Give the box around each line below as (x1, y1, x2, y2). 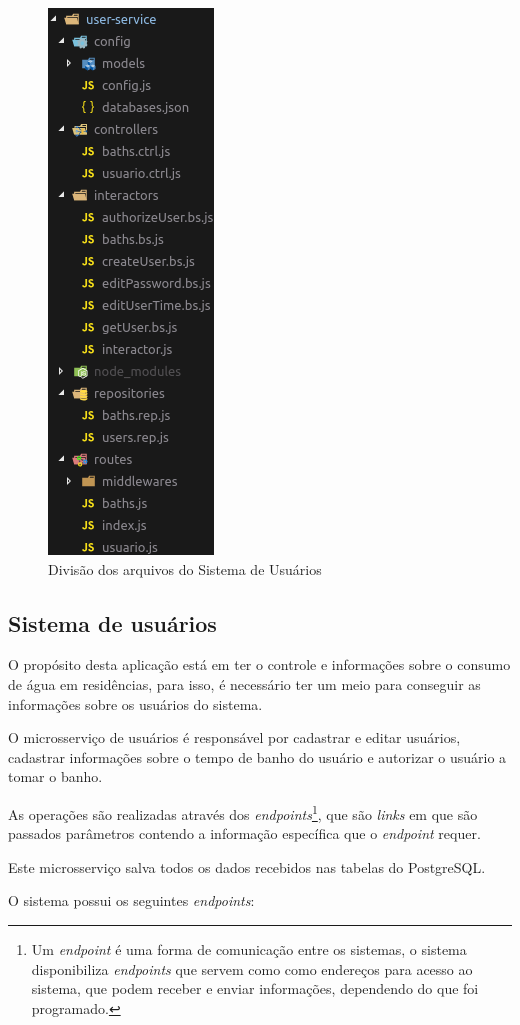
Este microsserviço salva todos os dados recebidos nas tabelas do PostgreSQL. (8, 856, 486, 877)
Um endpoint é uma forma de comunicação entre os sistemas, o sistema (31, 938, 467, 959)
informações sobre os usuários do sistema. (8, 693, 263, 714)
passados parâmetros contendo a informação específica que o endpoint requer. (8, 823, 481, 844)
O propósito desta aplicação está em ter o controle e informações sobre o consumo (8, 654, 511, 675)
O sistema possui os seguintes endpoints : (8, 890, 255, 911)
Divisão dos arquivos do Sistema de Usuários (48, 558, 322, 579)
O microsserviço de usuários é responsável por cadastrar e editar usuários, (8, 727, 461, 748)
